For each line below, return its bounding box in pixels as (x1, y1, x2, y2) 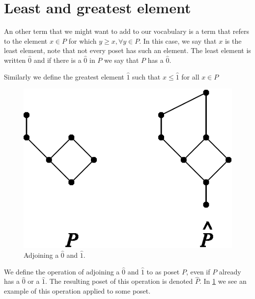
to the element (4, 35, 48, 46)
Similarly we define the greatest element (4, 71, 124, 82)
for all (181, 71, 199, 82)
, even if (186, 266, 210, 276)
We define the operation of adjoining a (4, 266, 120, 276)
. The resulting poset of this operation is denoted (45, 276, 193, 286)
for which (68, 35, 97, 46)
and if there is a (33, 54, 82, 65)
